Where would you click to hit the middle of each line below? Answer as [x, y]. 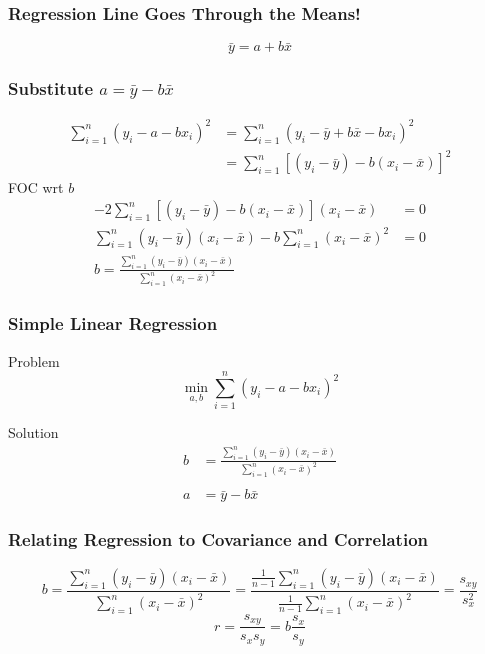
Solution [33, 432]
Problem [34, 360]
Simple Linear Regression [113, 323]
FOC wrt [36, 186]
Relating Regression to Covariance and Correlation [218, 539]
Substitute [51, 88]
